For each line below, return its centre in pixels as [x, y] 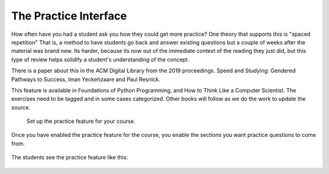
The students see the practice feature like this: [69, 158]
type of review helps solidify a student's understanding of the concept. [100, 59]
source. [21, 107]
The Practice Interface [69, 16]
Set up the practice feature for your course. [81, 121]
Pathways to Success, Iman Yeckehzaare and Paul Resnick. [86, 79]
